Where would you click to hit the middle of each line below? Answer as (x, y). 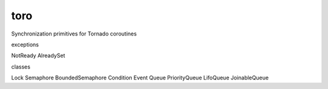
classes (21, 67)
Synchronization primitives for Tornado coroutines (74, 34)
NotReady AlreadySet (38, 56)
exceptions (25, 44)
